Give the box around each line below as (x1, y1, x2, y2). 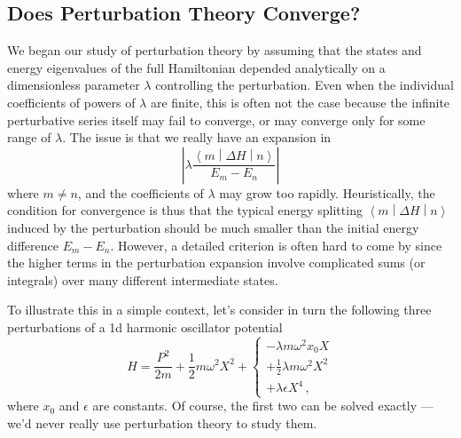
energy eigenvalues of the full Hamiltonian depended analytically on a (7, 58, 386, 76)
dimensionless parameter (7, 76, 140, 94)
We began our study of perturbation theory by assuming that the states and (7, 41, 422, 60)
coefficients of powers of (7, 92, 136, 111)
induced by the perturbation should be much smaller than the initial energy (7, 218, 419, 236)
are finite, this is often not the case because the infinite (150, 92, 450, 111)
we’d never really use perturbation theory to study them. (7, 414, 317, 433)
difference (7, 235, 59, 254)
